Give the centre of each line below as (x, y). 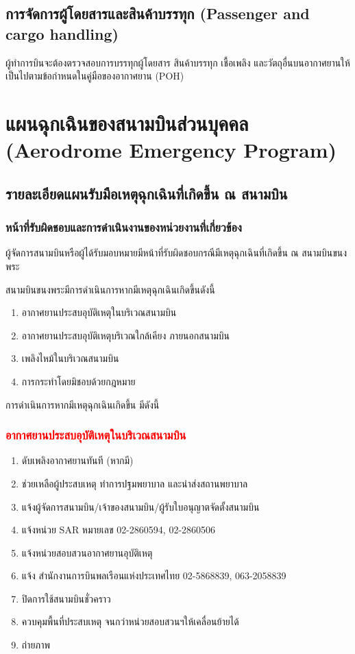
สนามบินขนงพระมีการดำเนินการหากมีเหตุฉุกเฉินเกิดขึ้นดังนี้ (110, 289)
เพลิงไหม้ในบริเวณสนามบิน (70, 358)
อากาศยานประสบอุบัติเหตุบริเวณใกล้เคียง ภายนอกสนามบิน (126, 335)
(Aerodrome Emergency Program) (171, 150)
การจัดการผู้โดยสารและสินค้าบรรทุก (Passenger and (158, 13)
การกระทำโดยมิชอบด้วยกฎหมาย (78, 381)
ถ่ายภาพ (36, 645)
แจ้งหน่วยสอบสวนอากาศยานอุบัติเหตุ (87, 552)
